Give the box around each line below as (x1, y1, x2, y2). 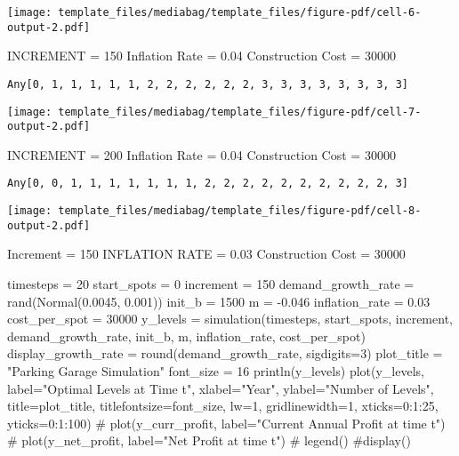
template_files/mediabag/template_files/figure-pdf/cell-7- (58, 105, 422, 118)
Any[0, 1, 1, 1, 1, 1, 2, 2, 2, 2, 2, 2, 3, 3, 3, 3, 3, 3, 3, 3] (7, 77, 409, 91)
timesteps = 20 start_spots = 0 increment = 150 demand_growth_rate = (7, 275, 415, 293)
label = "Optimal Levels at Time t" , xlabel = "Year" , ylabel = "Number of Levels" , (7, 379, 434, 397)
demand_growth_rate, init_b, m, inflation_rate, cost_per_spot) (7, 326, 366, 345)
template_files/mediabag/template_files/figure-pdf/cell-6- (58, 6, 422, 19)
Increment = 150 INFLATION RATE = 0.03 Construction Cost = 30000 (7, 244, 406, 263)
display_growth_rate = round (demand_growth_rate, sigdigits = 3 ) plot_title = (7, 344, 443, 363)
